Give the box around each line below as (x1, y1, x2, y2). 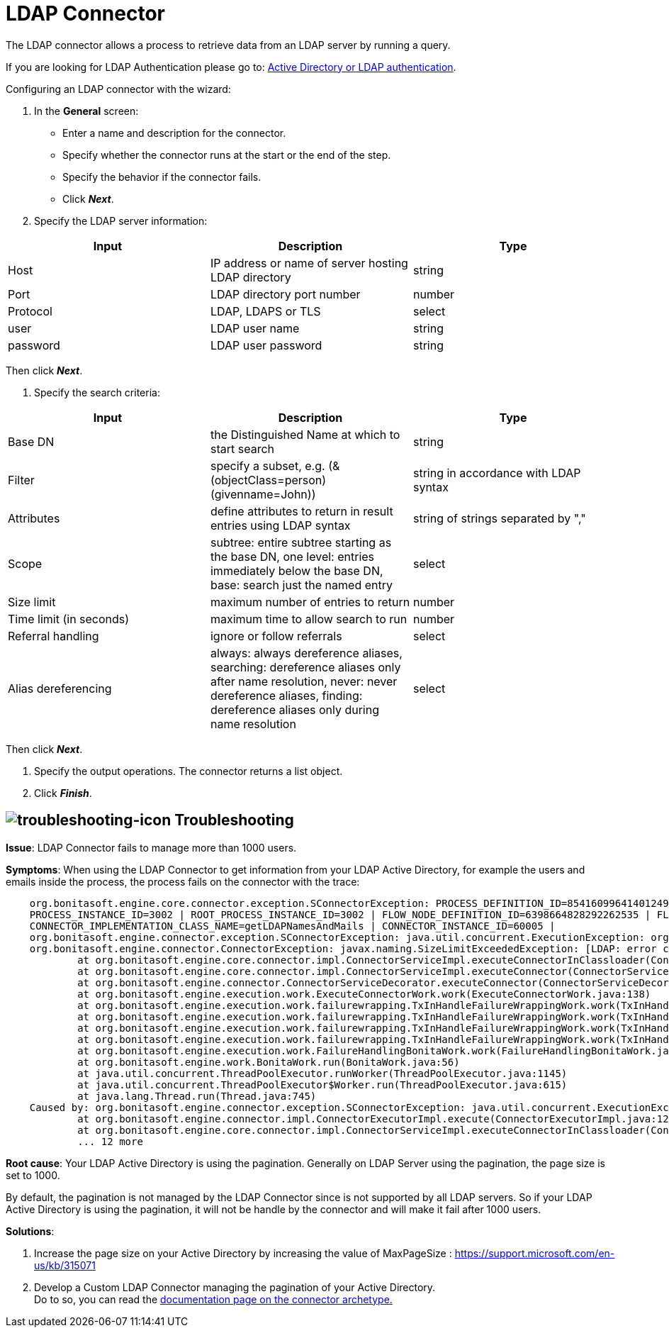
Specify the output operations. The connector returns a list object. (34, 764, 343, 777)
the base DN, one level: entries (210, 549, 375, 564)
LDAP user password (210, 338, 322, 352)
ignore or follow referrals (210, 628, 342, 643)
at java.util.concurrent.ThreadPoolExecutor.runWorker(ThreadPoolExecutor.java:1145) (77, 1067, 568, 1079)
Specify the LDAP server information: (34, 214, 208, 227)
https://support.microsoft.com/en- (454, 1246, 615, 1259)
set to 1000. (6, 1169, 60, 1181)
